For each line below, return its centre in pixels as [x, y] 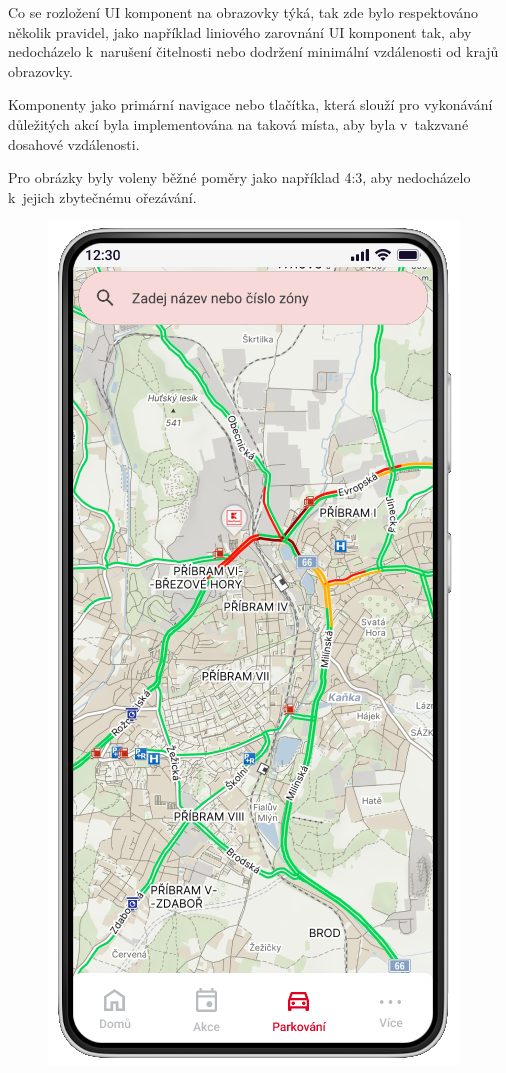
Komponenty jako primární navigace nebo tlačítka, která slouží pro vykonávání [250, 104]
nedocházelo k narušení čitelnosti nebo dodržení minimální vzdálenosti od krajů [253, 51]
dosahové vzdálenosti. [74, 143]
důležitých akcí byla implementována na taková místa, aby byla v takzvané [238, 123]
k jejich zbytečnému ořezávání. [102, 196]
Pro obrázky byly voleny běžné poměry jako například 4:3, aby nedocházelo [239, 177]
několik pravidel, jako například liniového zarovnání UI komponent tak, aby [240, 31]
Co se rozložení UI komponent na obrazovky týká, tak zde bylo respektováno [243, 12]
